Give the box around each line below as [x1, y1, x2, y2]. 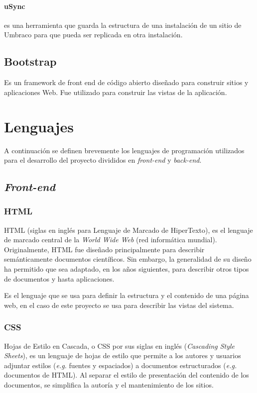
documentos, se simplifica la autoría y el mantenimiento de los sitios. [4, 380, 214, 390]
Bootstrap [4, 54, 57, 69]
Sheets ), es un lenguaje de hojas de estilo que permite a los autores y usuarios [4, 350, 241, 361]
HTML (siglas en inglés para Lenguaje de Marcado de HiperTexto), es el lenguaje [4, 224, 253, 235]
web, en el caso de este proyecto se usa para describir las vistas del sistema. [4, 299, 234, 310]
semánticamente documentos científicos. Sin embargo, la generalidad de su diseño [4, 254, 252, 264]
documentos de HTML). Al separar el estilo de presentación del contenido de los [4, 370, 249, 380]
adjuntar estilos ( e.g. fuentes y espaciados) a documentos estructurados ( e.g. [4, 360, 237, 370]
